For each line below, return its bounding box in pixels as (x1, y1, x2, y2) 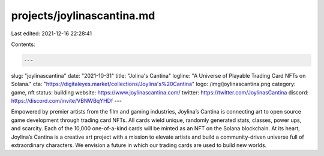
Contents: (11, 41, 35, 48)
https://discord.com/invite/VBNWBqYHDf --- (11, 97, 122, 105)
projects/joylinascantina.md (11, 9, 155, 22)
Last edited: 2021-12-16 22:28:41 (11, 30, 92, 37)
